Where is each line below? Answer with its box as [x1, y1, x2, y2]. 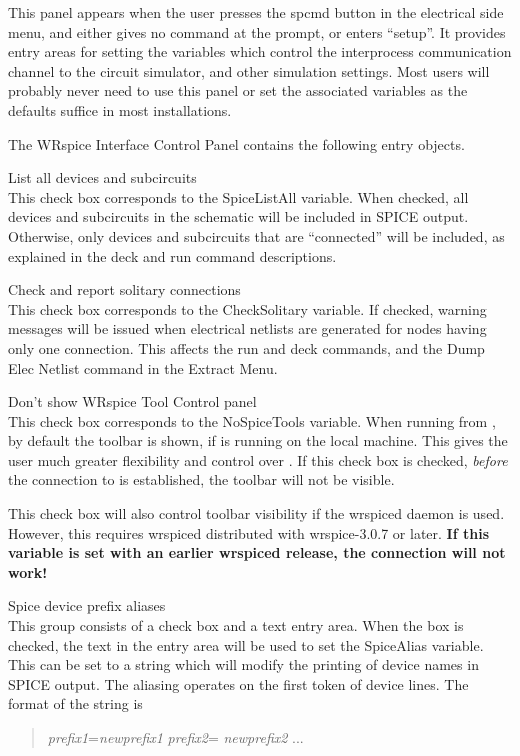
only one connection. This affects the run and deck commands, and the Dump [8, 337, 485, 358]
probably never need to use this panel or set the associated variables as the [8, 80, 468, 101]
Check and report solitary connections [8, 279, 241, 300]
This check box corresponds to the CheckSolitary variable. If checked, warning [8, 298, 487, 319]
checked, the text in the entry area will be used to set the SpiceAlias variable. [8, 634, 484, 655]
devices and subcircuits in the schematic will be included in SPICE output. [8, 206, 469, 227]
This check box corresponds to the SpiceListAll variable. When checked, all [8, 186, 469, 207]
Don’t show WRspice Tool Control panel [8, 391, 257, 412]
